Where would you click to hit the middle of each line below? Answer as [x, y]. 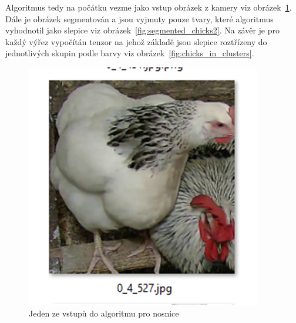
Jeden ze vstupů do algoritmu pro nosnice [104, 313]
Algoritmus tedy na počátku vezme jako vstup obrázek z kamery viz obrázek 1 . [149, 7]
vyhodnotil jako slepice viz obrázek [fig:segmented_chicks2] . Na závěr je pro [143, 30]
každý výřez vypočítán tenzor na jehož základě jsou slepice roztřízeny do [136, 41]
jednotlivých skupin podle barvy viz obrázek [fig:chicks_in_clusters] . [130, 53]
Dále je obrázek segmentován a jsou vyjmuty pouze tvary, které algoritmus [139, 18]
